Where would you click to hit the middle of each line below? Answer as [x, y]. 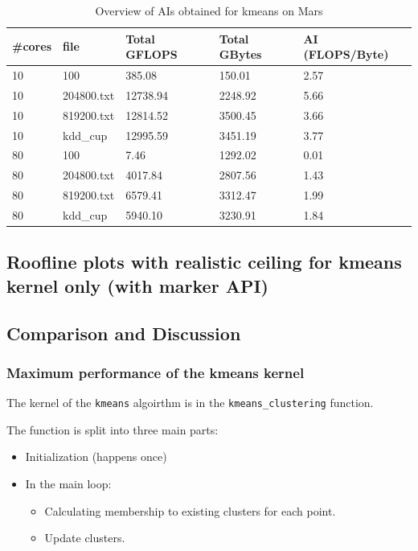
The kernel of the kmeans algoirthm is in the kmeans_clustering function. [190, 403]
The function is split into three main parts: [113, 429]
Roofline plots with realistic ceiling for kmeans [204, 262]
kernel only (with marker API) [137, 285]
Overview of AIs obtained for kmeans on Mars [209, 10]
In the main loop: [68, 484]
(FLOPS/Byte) [346, 54]
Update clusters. [85, 538]
